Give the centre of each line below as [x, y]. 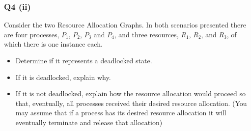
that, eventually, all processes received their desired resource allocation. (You [131, 103]
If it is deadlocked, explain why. [63, 77]
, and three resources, [146, 34]
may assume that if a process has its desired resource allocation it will [121, 113]
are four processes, [32, 34]
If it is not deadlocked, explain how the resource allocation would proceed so [130, 93]
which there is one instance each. [53, 44]
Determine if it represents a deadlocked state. [84, 60]
